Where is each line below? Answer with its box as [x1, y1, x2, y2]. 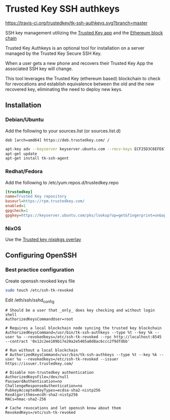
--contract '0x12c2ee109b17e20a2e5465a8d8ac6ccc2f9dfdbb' [5, 339, 130, 344]
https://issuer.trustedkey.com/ [5, 361, 73, 366]
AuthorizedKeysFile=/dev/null [5, 374, 69, 380]
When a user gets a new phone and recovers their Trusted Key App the [5, 60, 153, 66]
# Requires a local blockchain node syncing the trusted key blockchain [5, 326, 162, 331]
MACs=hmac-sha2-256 [5, 397, 47, 402]
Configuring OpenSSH [5, 251, 77, 260]
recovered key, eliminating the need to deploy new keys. [5, 86, 123, 92]
